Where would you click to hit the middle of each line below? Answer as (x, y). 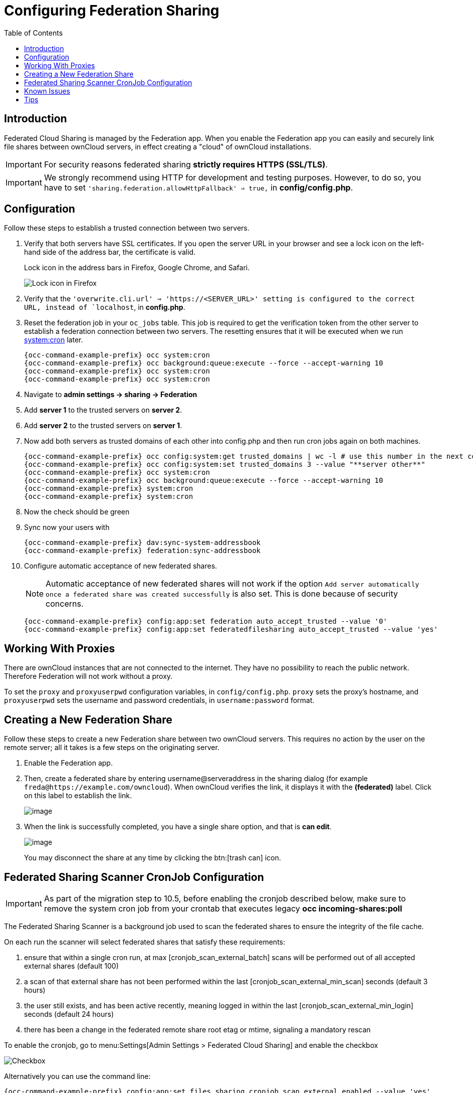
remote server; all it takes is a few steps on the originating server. (112, 748)
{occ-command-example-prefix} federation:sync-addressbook (143, 551)
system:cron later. (54, 340)
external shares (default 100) (71, 966)
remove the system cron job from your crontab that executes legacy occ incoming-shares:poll (223, 908)
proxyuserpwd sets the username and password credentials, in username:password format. (159, 700)
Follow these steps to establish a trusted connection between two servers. (127, 228)
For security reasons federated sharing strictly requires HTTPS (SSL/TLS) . (186, 164)
